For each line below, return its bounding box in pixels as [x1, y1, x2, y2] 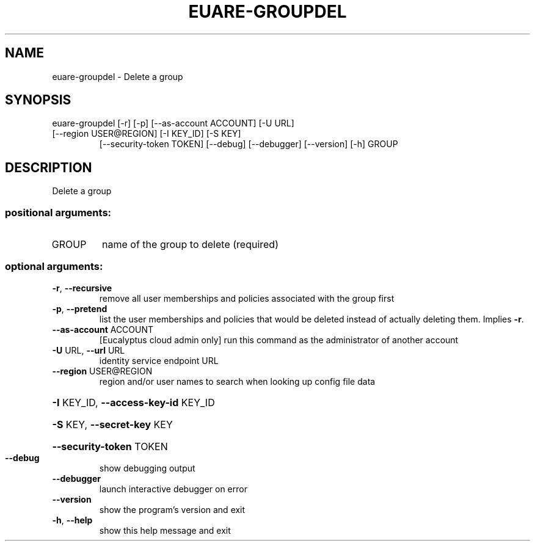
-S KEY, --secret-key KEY [52, 418, 173, 431]
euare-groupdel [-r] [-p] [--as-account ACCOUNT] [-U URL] [52, 118, 294, 129]
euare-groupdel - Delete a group [52, 71, 183, 82]
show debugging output [99, 462, 195, 473]
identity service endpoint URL [99, 355, 219, 366]
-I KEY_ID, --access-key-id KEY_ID [52, 396, 215, 409]
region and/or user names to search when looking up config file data [99, 376, 376, 387]
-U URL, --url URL [52, 344, 125, 355]
